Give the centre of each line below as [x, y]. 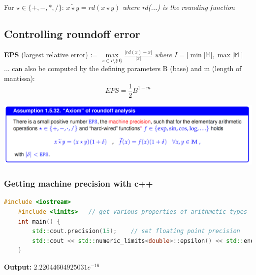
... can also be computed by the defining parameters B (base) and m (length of [123, 68]
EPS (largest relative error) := [51, 55]
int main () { [39, 221]
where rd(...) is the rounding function [178, 7]
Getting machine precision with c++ [79, 183]
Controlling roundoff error [72, 33]
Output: [18, 267]
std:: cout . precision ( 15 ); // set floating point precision [136, 231]
